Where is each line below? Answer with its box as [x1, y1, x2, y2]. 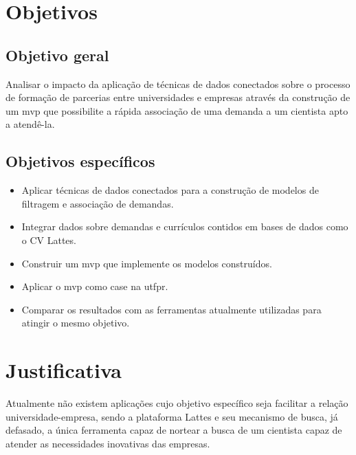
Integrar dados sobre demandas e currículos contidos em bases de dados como [21, 219, 348, 234]
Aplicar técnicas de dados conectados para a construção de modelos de [21, 183, 319, 197]
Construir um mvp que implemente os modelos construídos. [21, 256, 272, 270]
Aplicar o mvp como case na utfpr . [21, 279, 168, 293]
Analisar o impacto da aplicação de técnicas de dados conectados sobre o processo [5, 76, 351, 91]
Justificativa [5, 356, 122, 384]
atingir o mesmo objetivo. [21, 315, 130, 330]
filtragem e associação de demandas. [21, 196, 174, 210]
